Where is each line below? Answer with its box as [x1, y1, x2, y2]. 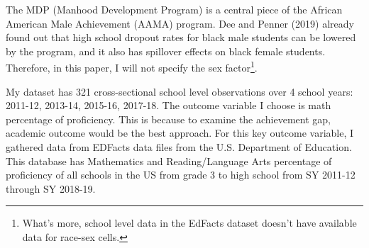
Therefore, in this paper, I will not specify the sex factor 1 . [6, 58, 258, 75]
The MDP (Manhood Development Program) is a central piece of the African [6, 2, 343, 16]
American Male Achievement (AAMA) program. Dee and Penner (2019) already [6, 16, 354, 30]
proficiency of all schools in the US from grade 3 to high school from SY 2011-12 [6, 167, 356, 182]
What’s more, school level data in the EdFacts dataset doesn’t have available [22, 215, 357, 230]
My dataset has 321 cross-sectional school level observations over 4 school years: [6, 84, 353, 98]
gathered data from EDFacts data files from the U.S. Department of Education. [6, 140, 352, 154]
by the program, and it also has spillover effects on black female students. [6, 43, 326, 58]
